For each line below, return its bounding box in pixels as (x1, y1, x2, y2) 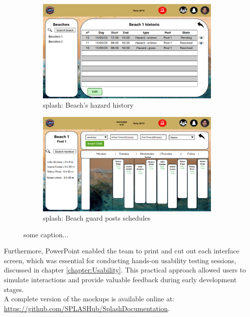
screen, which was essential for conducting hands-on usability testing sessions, (4, 255, 236, 265)
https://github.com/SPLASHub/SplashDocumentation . (4, 303, 170, 313)
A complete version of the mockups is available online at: (4, 294, 175, 304)
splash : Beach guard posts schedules (43, 213, 151, 223)
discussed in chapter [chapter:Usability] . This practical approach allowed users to (4, 265, 246, 275)
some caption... (23, 229, 68, 239)
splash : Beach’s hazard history (43, 100, 134, 110)
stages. (4, 284, 24, 294)
